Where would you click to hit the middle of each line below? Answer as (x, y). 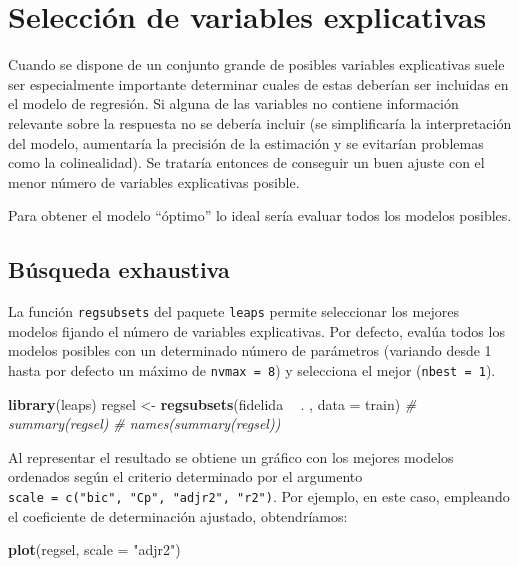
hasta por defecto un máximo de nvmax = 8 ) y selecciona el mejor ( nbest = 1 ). (252, 369)
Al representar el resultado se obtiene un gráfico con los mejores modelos (231, 456)
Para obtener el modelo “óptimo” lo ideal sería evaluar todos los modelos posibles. (260, 215)
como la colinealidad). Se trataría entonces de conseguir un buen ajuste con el (246, 162)
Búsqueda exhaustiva (119, 269)
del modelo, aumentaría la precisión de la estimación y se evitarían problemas (246, 142)
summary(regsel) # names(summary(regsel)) (144, 423)
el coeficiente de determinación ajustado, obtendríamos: (178, 515)
